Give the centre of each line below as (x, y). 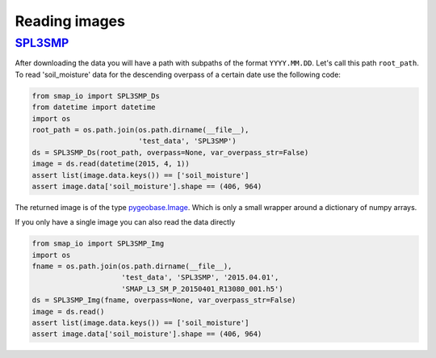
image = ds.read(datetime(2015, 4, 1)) (111, 164)
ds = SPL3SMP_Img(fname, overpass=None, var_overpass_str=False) (164, 300)
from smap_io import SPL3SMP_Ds (96, 96)
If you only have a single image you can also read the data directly (125, 222)
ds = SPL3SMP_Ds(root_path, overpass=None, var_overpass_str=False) (170, 152)
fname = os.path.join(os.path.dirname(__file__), (132, 266)
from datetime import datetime (94, 107)
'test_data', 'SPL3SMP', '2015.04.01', (200, 278)
